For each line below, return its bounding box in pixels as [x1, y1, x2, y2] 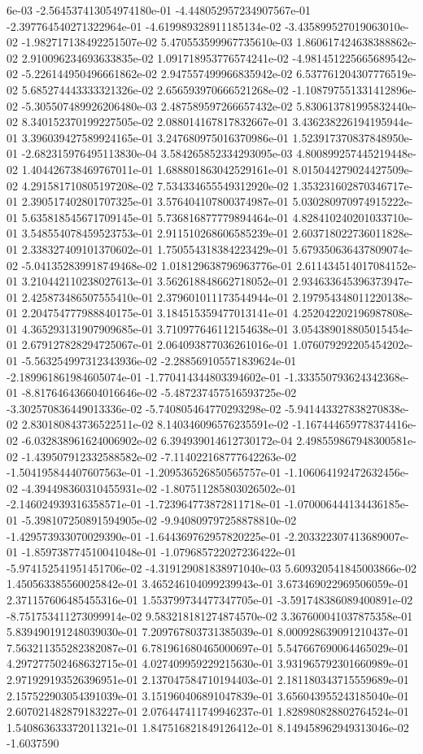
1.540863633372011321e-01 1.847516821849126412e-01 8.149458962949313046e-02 [7, 718, 409, 735]
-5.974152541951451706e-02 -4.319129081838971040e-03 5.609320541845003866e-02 [7, 559, 416, 576]
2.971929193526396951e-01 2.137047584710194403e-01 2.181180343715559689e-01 [7, 670, 409, 687]
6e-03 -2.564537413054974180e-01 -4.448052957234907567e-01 [7, 2, 312, 18]
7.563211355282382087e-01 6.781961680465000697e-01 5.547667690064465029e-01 [7, 639, 409, 656]
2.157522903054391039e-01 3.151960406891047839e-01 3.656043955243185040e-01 [7, 686, 409, 704]
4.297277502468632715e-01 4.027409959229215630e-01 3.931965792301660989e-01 [7, 655, 409, 672]
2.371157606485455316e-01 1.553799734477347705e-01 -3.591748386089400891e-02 [7, 591, 413, 608]
